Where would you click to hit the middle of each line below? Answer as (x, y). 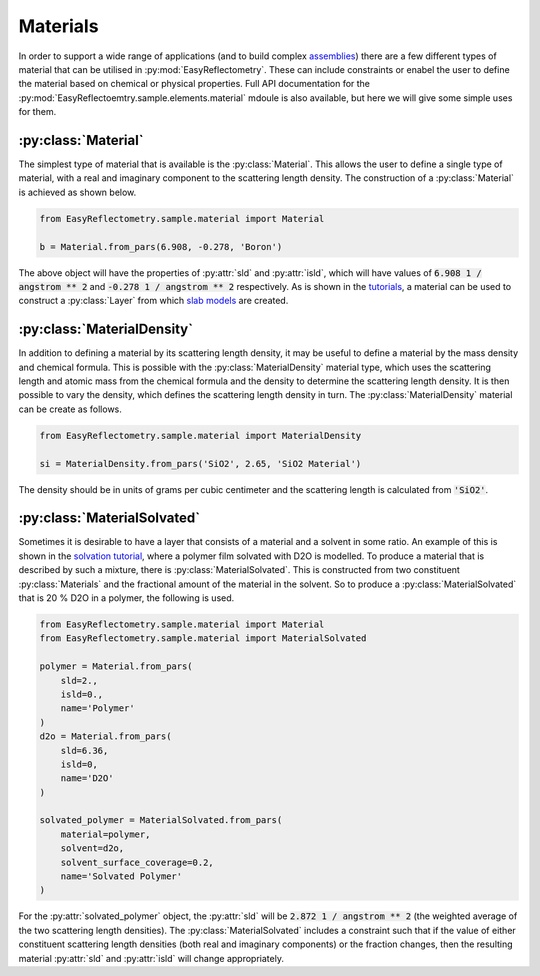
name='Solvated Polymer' (121, 876)
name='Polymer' (97, 708)
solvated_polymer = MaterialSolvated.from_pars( (161, 820)
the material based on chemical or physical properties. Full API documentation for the (194, 84)
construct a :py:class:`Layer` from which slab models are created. (153, 301)
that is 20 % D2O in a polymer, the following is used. (126, 598)
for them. (37, 112)
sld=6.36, (84, 750)
